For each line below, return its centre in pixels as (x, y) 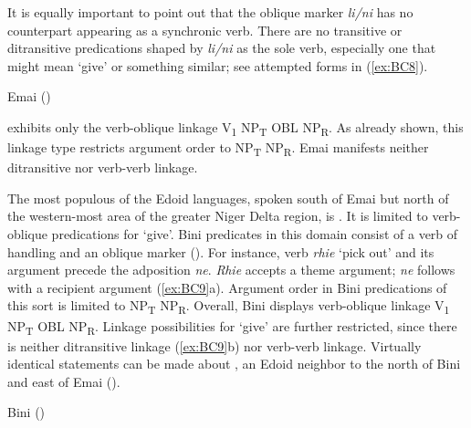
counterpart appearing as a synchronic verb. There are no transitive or (205, 30)
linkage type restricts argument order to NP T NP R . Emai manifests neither (218, 148)
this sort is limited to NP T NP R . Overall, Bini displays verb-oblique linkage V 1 (229, 307)
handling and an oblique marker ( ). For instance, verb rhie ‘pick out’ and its (221, 251)
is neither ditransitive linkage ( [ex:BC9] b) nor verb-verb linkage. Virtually (215, 345)
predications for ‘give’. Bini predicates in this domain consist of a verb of (255, 234)
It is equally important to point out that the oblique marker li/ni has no (210, 12)
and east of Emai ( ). (64, 381)
